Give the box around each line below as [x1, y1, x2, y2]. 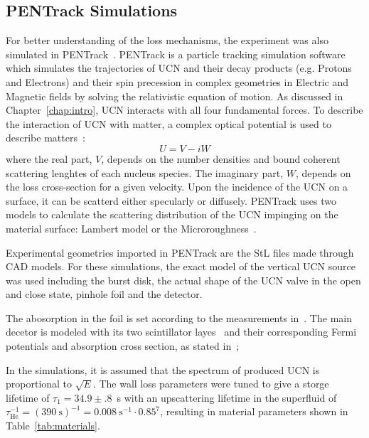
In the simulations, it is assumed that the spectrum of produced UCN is [6, 362, 320, 377]
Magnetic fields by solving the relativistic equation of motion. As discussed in [6, 88, 343, 103]
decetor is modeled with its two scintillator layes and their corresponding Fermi [6, 324, 357, 339]
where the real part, [6, 151, 92, 166]
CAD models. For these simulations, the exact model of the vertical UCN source [6, 259, 355, 274]
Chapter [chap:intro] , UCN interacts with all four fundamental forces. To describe [6, 102, 363, 117]
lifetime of [6, 390, 50, 405]
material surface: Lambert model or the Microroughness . [6, 220, 257, 235]
